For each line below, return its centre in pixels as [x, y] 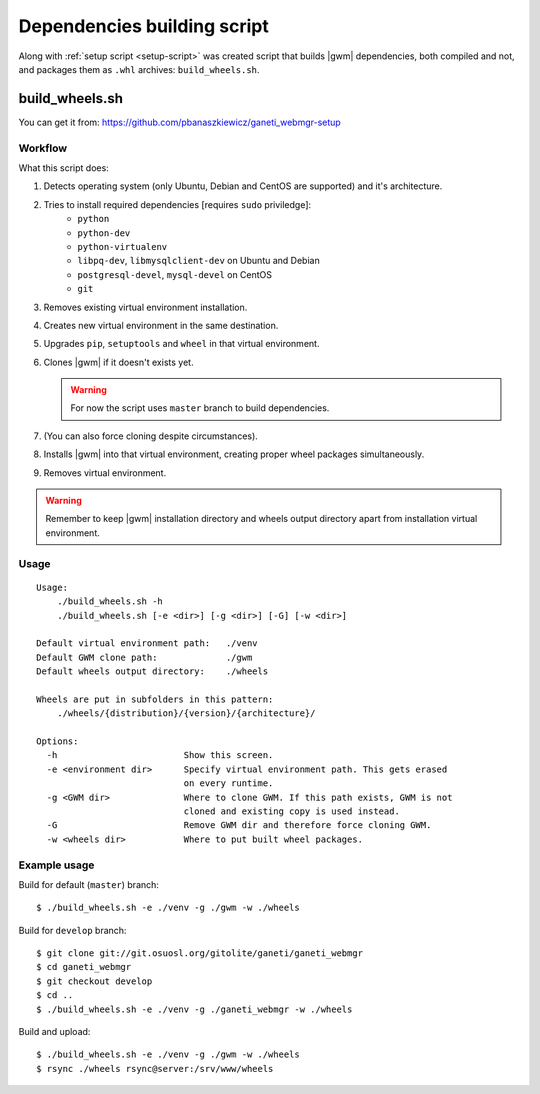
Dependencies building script [143, 26]
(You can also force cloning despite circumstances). [151, 436]
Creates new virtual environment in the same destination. [161, 325]
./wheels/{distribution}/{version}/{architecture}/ [186, 713]
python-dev [104, 233]
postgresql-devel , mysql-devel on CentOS [175, 274]
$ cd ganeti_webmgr [84, 967]
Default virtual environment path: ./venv [147, 643]
